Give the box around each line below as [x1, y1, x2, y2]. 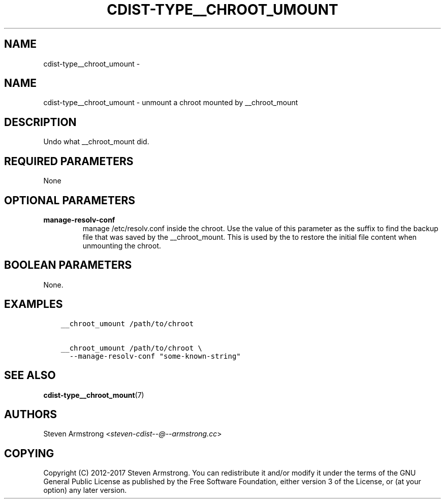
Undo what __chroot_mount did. [43, 137, 149, 146]
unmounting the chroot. [82, 241, 161, 250]
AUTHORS [4, 407, 57, 421]
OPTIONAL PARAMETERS [4, 194, 136, 207]
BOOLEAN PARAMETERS [4, 259, 132, 272]
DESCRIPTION [4, 115, 77, 129]
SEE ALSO [4, 369, 56, 382]
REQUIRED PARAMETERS [4, 154, 134, 168]
